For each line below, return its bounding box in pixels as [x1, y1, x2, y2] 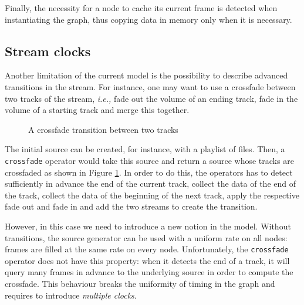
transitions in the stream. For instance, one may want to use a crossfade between [5, 80, 296, 92]
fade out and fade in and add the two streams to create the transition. [5, 200, 258, 213]
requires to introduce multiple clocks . [5, 289, 137, 301]
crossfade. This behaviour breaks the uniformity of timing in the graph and [5, 277, 275, 290]
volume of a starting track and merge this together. [5, 104, 190, 116]
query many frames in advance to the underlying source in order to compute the [5, 266, 293, 278]
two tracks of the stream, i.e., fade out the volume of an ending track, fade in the [5, 92, 298, 104]
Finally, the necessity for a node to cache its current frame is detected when [5, 2, 278, 13]
